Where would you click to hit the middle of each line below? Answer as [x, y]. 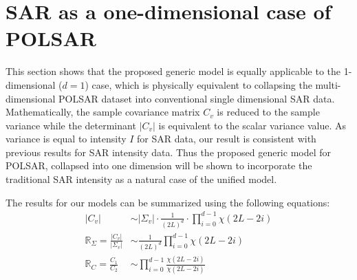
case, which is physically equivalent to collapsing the [202, 84]
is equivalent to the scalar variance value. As [252, 125]
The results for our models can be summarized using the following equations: [168, 202]
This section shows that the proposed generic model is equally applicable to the [173, 71]
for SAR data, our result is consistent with [227, 139]
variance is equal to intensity [66, 139]
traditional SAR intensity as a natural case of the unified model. [141, 179]
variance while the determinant [71, 125]
